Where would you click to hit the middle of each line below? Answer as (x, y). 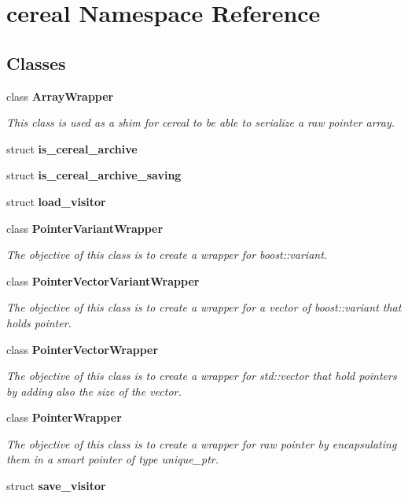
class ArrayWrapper (60, 96)
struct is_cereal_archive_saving (94, 175)
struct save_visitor (56, 486)
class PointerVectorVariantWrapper (103, 280)
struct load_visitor (56, 201)
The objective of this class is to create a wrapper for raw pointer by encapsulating (202, 443)
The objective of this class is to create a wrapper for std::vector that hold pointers (202, 376)
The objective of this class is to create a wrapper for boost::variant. (167, 255)
